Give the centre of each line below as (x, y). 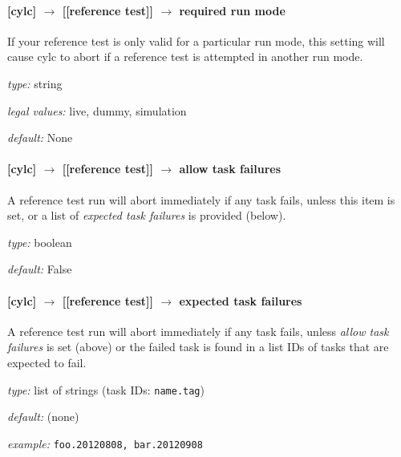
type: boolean (40, 242)
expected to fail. (47, 362)
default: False (40, 269)
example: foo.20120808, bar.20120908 (105, 443)
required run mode (232, 10)
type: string (35, 83)
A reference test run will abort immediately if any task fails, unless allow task (198, 331)
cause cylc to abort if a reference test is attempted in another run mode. (185, 57)
